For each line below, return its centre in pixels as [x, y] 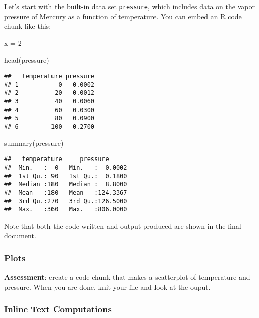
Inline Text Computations [58, 309]
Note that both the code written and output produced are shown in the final [123, 225]
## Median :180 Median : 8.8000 [66, 184]
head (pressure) [27, 60]
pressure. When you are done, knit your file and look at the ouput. [107, 286]
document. [20, 235]
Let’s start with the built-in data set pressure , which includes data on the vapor [129, 6]
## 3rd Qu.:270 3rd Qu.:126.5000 [66, 201]
